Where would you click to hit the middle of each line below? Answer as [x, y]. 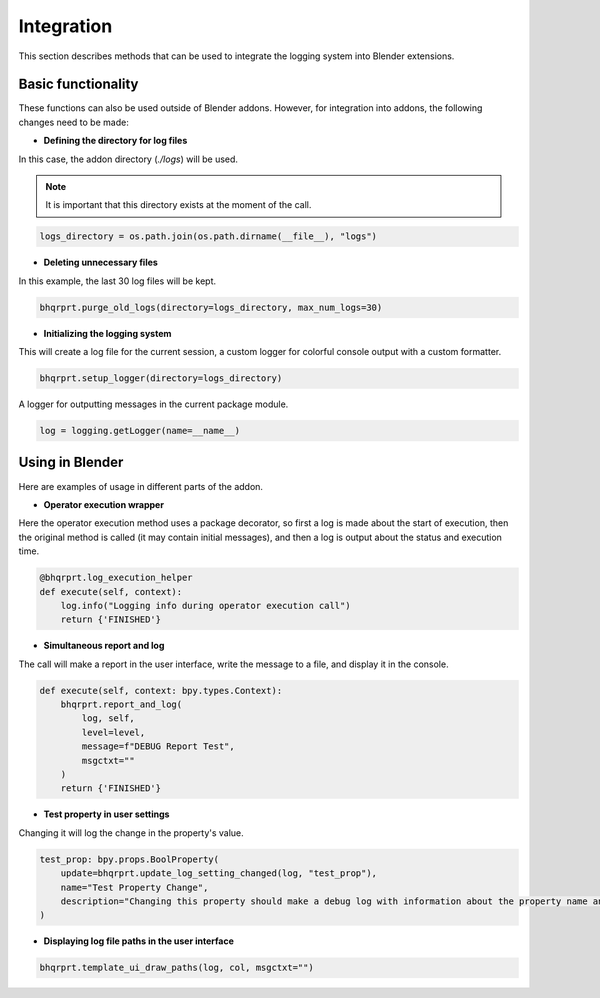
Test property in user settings [106, 814]
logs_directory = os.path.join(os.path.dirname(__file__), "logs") [208, 236]
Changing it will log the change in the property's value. [131, 832]
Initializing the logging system [107, 333]
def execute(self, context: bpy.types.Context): [161, 690]
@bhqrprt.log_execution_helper [116, 578]
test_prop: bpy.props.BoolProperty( [129, 859]
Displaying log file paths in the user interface [139, 941]
